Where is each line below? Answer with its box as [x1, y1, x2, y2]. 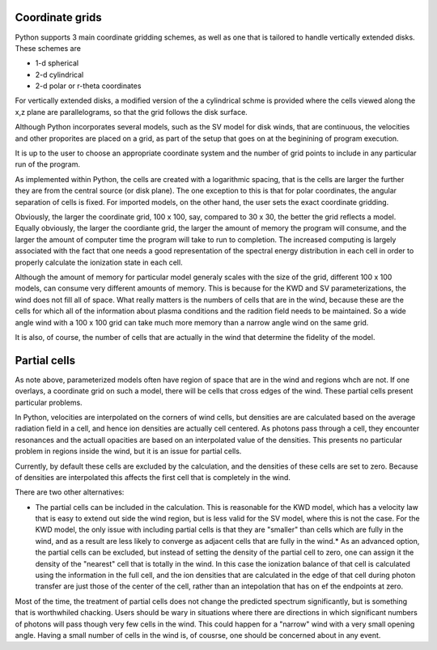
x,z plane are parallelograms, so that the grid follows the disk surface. [15, 107, 248, 117]
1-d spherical [35, 58, 79, 68]
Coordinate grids [15, 11, 103, 24]
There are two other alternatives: [15, 487, 125, 497]
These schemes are [15, 43, 81, 53]
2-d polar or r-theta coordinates [35, 81, 142, 91]
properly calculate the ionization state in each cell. [15, 257, 183, 267]
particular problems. [15, 397, 83, 407]
